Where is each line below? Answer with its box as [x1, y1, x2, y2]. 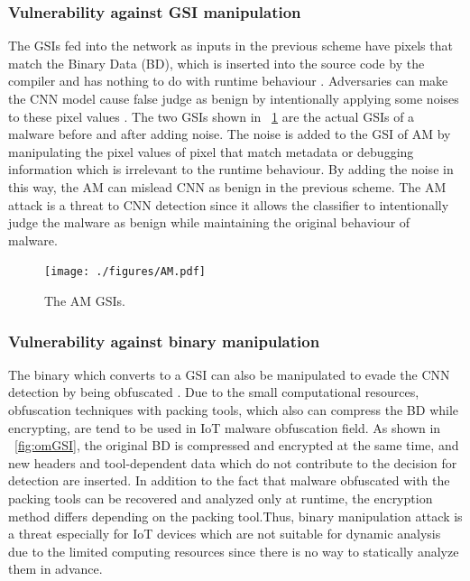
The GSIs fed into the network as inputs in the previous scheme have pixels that [8, 36, 453, 55]
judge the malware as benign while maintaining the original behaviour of [8, 213, 410, 232]
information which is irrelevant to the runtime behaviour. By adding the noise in [8, 160, 454, 179]
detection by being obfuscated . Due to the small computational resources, [8, 383, 419, 401]
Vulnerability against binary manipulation [8, 329, 320, 352]
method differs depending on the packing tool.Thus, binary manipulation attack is [8, 506, 463, 525]
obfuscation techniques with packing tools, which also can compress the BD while [8, 401, 459, 419]
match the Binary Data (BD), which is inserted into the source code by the [8, 53, 425, 72]
